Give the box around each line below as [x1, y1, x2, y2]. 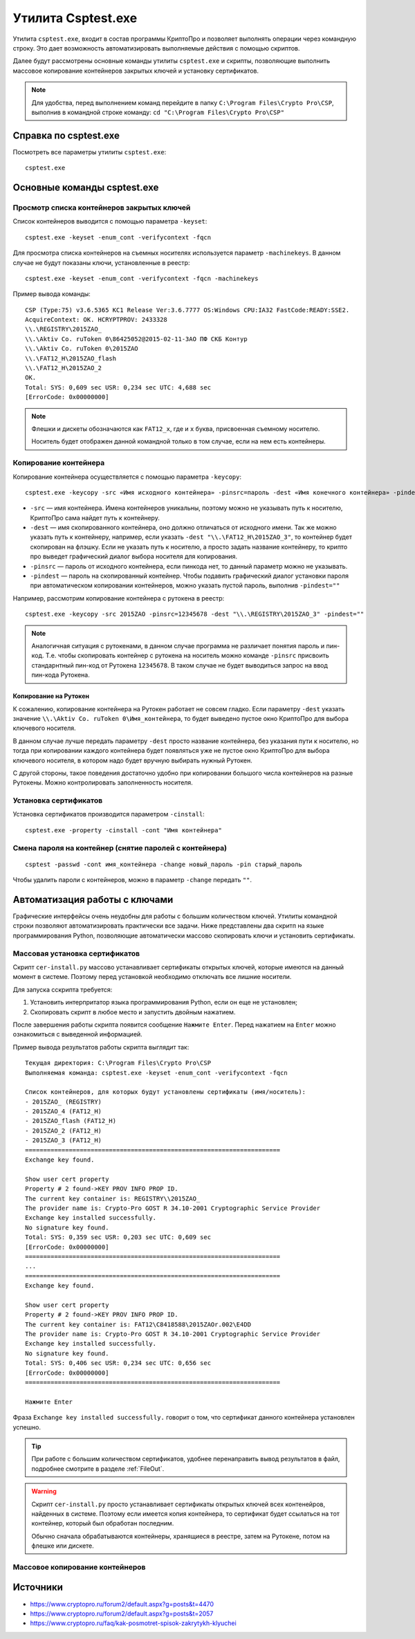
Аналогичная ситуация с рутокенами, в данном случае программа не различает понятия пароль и [31, 641, 325, 650]
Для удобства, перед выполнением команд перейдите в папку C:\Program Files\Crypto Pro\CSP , [31, 98, 335, 107]
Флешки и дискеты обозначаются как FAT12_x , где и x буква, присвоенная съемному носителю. [31, 424, 320, 432]
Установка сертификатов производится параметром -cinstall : [12, 810, 205, 818]
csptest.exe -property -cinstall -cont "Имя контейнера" [25, 826, 223, 834]
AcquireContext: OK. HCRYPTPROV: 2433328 [25, 315, 167, 324]
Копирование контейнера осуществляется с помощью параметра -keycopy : [12, 473, 242, 481]
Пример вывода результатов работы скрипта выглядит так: [12, 1043, 190, 1051]
